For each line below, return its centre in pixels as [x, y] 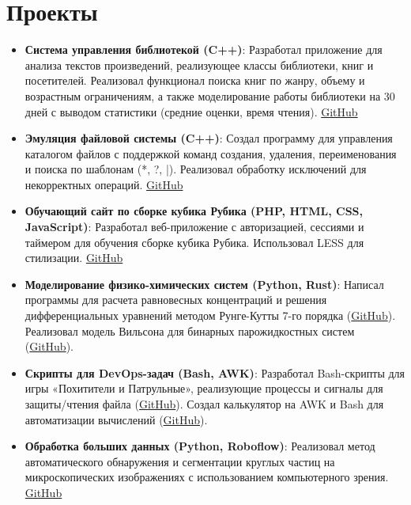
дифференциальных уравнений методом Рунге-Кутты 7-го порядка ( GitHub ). [210, 315]
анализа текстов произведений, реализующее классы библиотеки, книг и [199, 65]
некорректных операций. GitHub [104, 184]
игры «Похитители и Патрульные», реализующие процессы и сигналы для [204, 388]
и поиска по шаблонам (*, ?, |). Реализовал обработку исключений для [196, 169]
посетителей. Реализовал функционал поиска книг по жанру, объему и [195, 80]
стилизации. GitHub [74, 258]
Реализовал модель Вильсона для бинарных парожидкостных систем [190, 330]
